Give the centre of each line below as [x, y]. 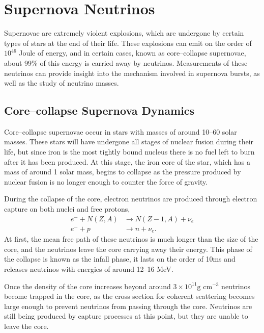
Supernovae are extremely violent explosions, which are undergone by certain [124, 33]
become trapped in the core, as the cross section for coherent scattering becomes [129, 296]
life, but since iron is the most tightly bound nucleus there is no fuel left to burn [129, 152]
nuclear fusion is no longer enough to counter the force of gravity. [106, 181]
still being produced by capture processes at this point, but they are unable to [126, 316]
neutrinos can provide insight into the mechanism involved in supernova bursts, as [132, 73]
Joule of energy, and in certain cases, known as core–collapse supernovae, [133, 53]
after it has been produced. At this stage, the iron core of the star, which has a [127, 161]
